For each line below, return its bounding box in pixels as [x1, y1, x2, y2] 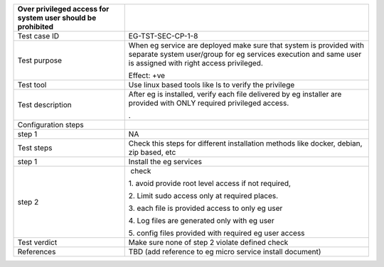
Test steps [17, 143, 53, 153]
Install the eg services [128, 157, 203, 166]
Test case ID [17, 31, 60, 40]
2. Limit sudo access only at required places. [128, 191, 279, 200]
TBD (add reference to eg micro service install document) [128, 247, 321, 256]
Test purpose [17, 55, 63, 65]
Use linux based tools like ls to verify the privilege [128, 80, 295, 89]
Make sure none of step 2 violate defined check [128, 238, 289, 247]
